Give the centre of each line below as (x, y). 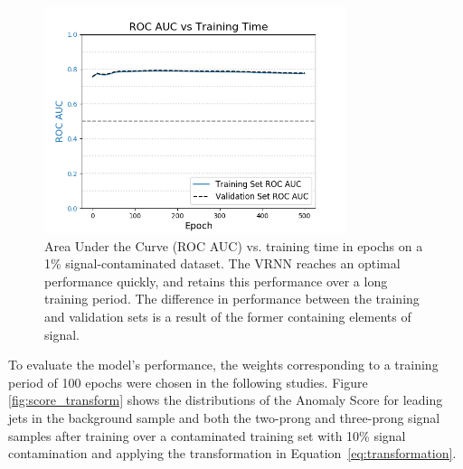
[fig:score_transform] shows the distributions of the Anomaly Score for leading (226, 400)
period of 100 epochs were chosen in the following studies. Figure (188, 382)
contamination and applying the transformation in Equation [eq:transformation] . (232, 453)
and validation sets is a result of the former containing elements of (228, 316)
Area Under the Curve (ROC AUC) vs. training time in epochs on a (234, 245)
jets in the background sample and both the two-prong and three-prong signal (224, 417)
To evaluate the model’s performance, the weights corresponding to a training (223, 365)
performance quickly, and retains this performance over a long (216, 281)
